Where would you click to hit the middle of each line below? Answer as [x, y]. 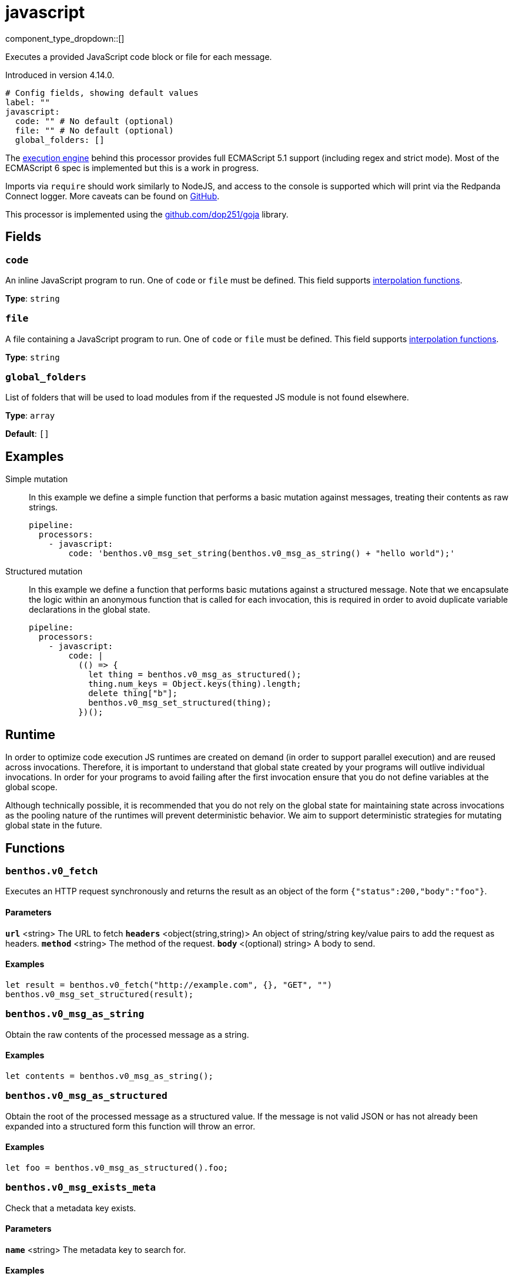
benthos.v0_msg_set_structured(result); [100, 994]
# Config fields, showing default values [102, 93]
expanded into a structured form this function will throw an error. [130, 1126]
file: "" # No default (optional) [94, 130]
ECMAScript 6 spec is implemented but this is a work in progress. [132, 168]
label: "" [28, 102]
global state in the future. [54, 826]
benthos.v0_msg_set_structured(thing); [180, 703]
